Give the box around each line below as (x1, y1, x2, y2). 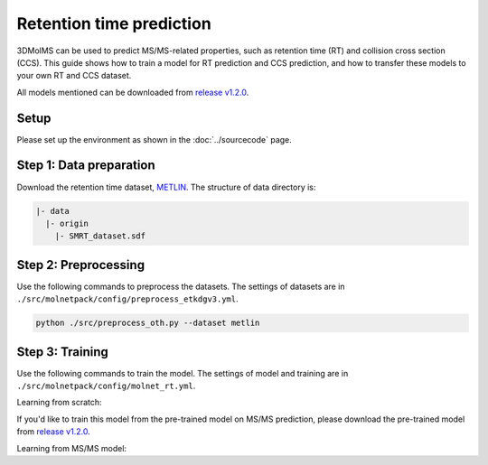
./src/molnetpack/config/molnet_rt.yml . (16, 380, 196, 392)
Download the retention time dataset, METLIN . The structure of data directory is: (16, 181, 316, 192)
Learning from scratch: (16, 397, 103, 408)
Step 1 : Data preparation (16, 158, 155, 173)
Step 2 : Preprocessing (16, 257, 145, 273)
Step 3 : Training (16, 344, 108, 359)
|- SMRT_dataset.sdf (54, 231, 146, 241)
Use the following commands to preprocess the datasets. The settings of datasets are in (16, 281, 345, 292)
